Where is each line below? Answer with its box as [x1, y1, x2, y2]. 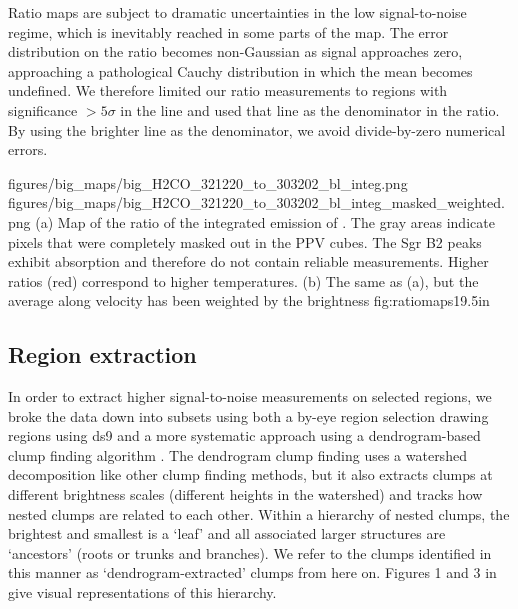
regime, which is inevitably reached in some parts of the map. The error [8, 21, 449, 42]
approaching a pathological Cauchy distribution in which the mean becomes [8, 60, 473, 81]
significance [8, 99, 78, 120]
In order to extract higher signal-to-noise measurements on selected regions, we [8, 386, 492, 407]
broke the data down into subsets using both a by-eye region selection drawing [8, 405, 489, 426]
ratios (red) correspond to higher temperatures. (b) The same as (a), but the [8, 270, 479, 291]
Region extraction [8, 339, 197, 370]
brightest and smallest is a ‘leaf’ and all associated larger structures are [8, 523, 446, 544]
